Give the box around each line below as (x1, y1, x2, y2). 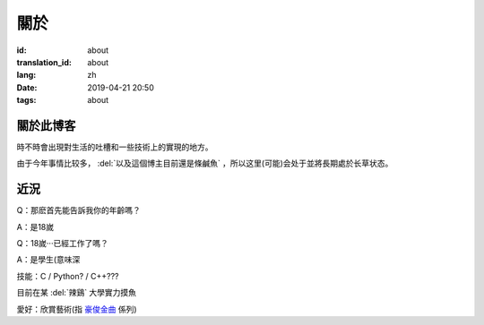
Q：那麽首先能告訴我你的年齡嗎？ (16, 205, 141, 216)
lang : (16, 70, 37, 81)
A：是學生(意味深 (16, 254, 81, 265)
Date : (16, 81, 38, 93)
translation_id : (16, 56, 72, 67)
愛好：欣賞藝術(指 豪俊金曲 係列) (16, 304, 138, 314)
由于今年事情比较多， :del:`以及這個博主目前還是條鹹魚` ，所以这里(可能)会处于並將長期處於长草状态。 (16, 158, 393, 169)
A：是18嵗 (16, 221, 55, 232)
